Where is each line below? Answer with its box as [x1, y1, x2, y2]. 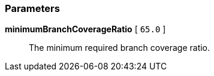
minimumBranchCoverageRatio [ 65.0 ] [5, 24, 166, 35]
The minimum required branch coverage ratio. [29, 42, 210, 53]
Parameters [5, 2, 60, 14]
